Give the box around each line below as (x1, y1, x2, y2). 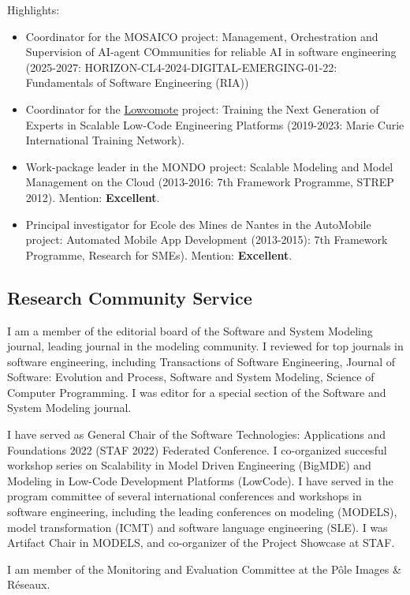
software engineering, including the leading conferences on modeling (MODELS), (7, 503, 397, 520)
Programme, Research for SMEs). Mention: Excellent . (25, 246, 293, 263)
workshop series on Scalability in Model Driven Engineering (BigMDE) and (7, 457, 371, 473)
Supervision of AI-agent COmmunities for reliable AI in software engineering (25, 43, 397, 60)
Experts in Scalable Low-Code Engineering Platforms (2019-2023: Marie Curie (25, 116, 404, 133)
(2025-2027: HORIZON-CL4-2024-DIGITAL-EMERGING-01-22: (25, 58, 337, 75)
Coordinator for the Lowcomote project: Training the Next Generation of (25, 100, 379, 117)
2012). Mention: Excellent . (25, 189, 160, 205)
